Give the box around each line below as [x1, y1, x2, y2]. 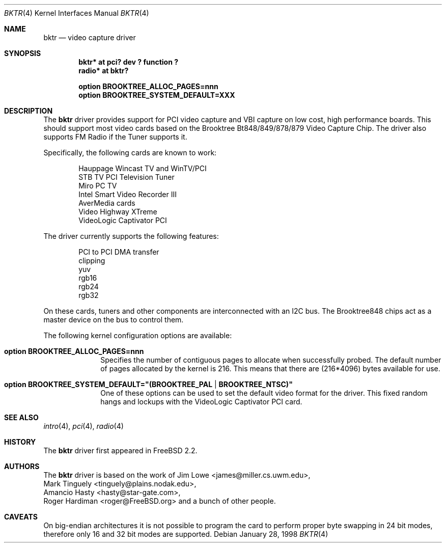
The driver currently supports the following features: [43, 232, 219, 240]
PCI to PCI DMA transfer [78, 248, 159, 256]
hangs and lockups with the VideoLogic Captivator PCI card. [100, 397, 302, 406]
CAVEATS [4, 512, 38, 521]
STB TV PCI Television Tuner [78, 173, 175, 181]
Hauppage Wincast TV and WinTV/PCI [78, 164, 207, 173]
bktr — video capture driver [43, 33, 136, 42]
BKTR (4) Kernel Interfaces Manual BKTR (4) [4, 9, 149, 17]
